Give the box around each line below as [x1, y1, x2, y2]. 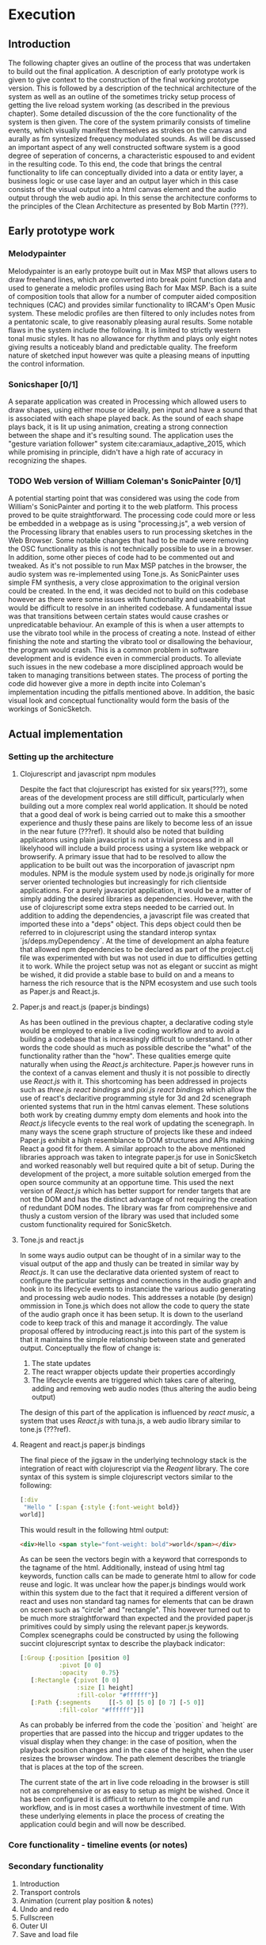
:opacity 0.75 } [59, 1669, 120, 1677]
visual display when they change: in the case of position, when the [19, 1737, 237, 1747]
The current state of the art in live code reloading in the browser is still [19, 1778, 249, 1787]
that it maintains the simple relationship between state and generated [19, 1334, 245, 1344]
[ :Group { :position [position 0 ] [19, 1654, 131, 1663]
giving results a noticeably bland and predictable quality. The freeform [8, 342, 237, 351]
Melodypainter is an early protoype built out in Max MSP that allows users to [8, 266, 257, 275]
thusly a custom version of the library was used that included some [19, 1211, 239, 1221]
